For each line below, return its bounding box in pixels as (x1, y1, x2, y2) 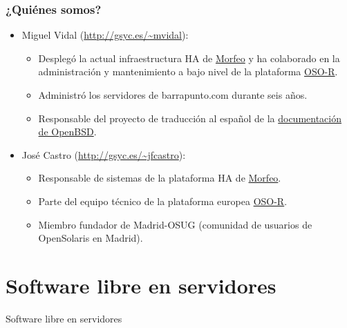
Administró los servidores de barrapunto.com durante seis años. (38, 88, 308, 102)
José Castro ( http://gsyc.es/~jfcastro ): (21, 147, 186, 162)
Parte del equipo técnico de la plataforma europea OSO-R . (38, 193, 288, 208)
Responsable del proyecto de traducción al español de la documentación (38, 110, 341, 125)
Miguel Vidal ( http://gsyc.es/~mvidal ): (21, 28, 189, 42)
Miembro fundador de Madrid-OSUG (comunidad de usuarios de (38, 217, 312, 231)
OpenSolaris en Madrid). (38, 231, 143, 245)
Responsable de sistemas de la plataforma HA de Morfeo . (38, 171, 281, 185)
